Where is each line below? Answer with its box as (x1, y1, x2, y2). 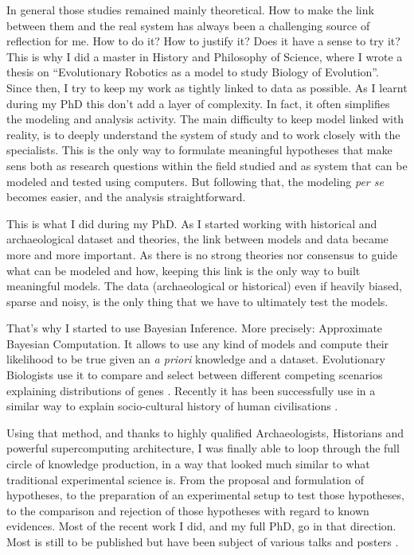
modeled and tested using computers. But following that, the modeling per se (6, 173, 384, 189)
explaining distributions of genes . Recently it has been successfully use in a (6, 382, 376, 398)
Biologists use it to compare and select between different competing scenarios (6, 367, 383, 383)
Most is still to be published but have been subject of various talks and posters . (6, 534, 399, 549)
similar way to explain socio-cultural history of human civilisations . (6, 398, 338, 414)
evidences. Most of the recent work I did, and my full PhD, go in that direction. (6, 518, 396, 534)
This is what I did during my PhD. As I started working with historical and (6, 215, 377, 231)
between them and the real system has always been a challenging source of (6, 17, 370, 33)
